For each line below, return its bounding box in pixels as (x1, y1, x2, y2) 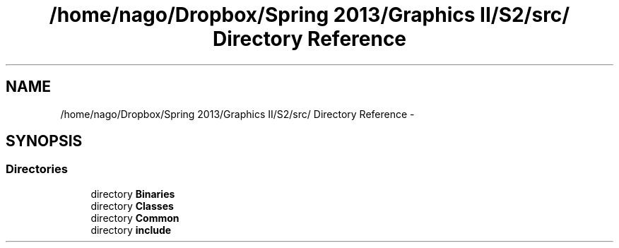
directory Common (90, 211, 179, 224)
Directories (6, 162, 68, 177)
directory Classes (90, 199, 174, 212)
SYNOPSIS (6, 132, 83, 150)
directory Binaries (90, 187, 175, 200)
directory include (90, 223, 172, 236)
